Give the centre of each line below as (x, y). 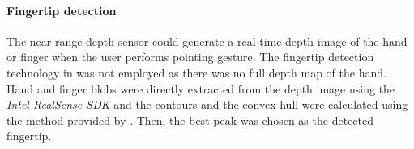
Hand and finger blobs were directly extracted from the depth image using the (201, 88)
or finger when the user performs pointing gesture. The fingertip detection (190, 57)
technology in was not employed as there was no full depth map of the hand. (196, 72)
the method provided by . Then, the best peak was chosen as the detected (190, 120)
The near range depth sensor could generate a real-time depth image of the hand (207, 41)
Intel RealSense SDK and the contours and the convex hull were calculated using (207, 104)
